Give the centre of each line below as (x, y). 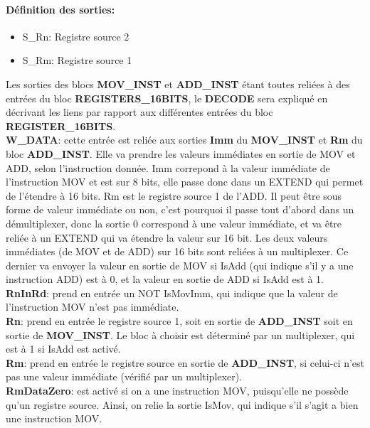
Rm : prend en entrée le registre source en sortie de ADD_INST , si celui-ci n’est (185, 362)
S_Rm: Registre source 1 (77, 60)
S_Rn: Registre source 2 (76, 36)
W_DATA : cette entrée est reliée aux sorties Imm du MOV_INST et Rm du (184, 140)
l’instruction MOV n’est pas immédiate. (92, 307)
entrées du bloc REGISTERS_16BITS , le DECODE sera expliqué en (167, 98)
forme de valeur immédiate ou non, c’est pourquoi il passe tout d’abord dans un (180, 209)
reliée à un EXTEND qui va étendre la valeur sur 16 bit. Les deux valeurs (167, 237)
